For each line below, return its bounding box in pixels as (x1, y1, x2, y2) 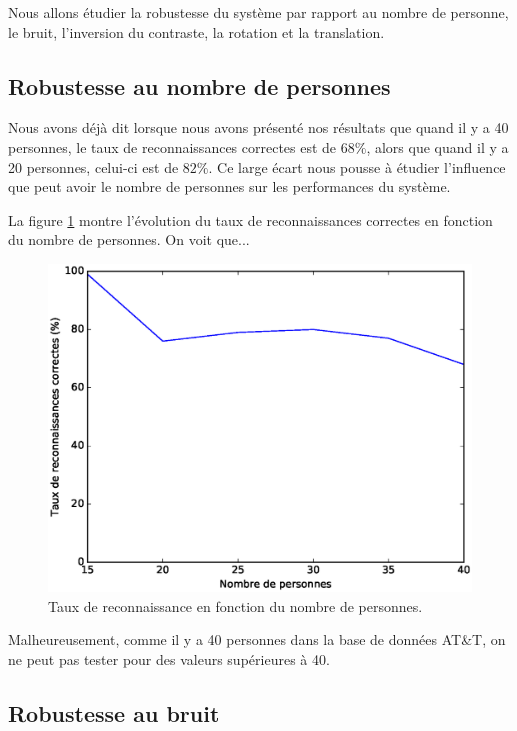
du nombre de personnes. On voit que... (8, 229, 250, 250)
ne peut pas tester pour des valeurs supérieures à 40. (8, 649, 330, 670)
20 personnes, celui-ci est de (8, 156, 179, 177)
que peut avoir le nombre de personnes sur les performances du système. (8, 176, 451, 197)
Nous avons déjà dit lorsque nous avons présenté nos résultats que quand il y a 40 (8, 117, 509, 138)
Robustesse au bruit (8, 698, 220, 729)
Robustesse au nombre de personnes (8, 70, 391, 101)
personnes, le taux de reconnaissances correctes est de (8, 136, 337, 157)
